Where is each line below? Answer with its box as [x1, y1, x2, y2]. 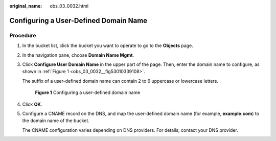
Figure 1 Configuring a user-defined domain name [35, 89, 141, 96]
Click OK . [22, 101, 42, 107]
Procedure [9, 32, 36, 39]
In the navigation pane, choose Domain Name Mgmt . [22, 52, 134, 58]
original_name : [9, 3, 42, 9]
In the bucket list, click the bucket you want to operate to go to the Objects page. [22, 42, 194, 49]
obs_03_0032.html [50, 3, 89, 9]
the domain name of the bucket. [22, 118, 89, 124]
